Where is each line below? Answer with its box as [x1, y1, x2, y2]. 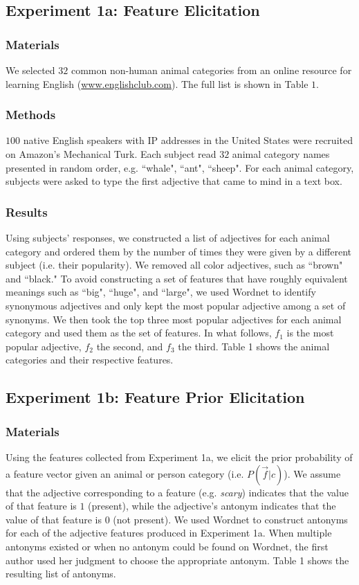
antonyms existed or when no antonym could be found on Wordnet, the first [6, 539, 329, 553]
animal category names [232, 147, 330, 161]
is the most [286, 325, 334, 340]
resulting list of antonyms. [6, 566, 116, 581]
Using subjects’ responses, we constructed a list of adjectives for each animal [6, 231, 330, 244]
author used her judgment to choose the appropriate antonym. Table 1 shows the [6, 552, 349, 567]
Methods [6, 106, 56, 123]
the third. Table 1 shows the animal [178, 339, 330, 353]
